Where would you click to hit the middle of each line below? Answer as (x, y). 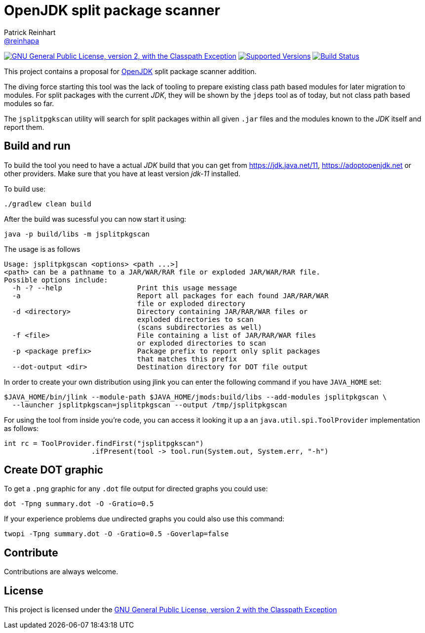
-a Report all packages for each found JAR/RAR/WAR (170, 296)
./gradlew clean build (48, 204)
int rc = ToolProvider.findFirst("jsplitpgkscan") (104, 443)
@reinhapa (22, 40)
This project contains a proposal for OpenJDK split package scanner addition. (130, 71)
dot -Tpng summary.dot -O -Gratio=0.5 (79, 504)
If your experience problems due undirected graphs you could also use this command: (144, 519)
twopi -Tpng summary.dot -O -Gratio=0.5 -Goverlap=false (116, 534)
